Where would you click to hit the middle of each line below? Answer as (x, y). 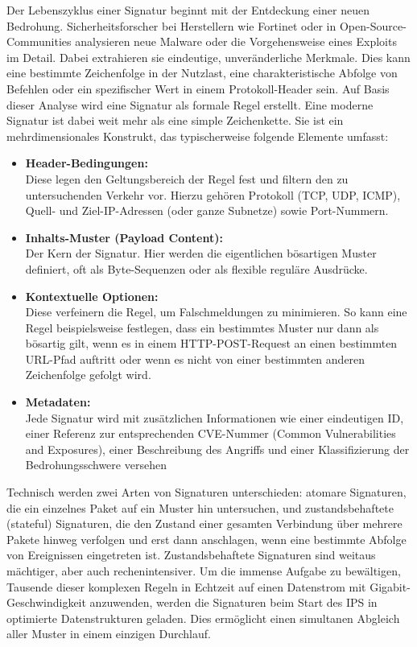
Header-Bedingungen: (87, 163)
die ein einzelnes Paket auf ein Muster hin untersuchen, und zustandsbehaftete (200, 507)
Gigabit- (390, 586)
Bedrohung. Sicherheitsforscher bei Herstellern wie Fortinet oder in (171, 25)
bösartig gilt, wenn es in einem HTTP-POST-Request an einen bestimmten (211, 343)
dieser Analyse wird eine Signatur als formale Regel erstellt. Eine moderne (190, 104)
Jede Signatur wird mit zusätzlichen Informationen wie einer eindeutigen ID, (215, 417)
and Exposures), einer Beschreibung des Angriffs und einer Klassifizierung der (217, 449)
